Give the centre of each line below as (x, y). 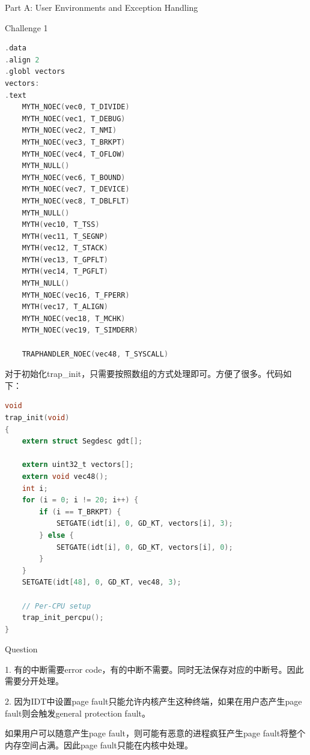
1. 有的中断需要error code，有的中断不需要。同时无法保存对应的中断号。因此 (154, 669)
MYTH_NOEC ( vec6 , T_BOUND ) (74, 177)
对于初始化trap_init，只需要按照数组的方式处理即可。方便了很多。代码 (144, 374)
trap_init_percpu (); (63, 618)
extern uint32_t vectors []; (78, 465)
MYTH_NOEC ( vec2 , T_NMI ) (69, 131)
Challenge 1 (26, 27)
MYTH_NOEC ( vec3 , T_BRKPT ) (74, 142)
